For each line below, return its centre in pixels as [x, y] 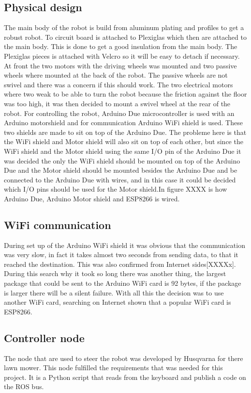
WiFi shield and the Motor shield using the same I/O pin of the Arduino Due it [123, 151]
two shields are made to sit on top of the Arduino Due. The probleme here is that [125, 132]
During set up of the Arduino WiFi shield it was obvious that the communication [125, 245]
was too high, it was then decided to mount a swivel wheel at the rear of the [117, 103]
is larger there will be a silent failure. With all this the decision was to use [114, 292]
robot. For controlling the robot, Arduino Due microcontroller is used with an [119, 113]
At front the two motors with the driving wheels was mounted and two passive [120, 65]
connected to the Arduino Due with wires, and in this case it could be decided [120, 179]
